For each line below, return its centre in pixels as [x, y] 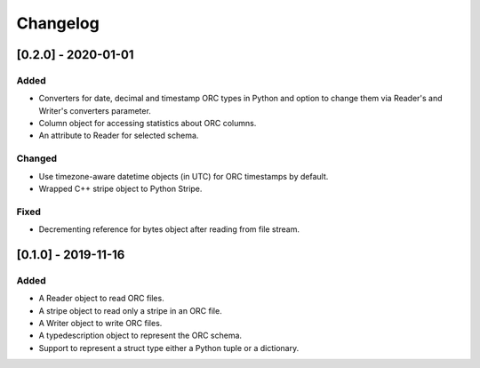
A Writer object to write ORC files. [100, 324]
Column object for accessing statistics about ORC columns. [148, 124]
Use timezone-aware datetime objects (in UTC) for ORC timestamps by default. [184, 176]
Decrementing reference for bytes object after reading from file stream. [169, 229]
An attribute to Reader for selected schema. [119, 136]
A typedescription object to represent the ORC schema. [140, 336]
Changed [37, 158]
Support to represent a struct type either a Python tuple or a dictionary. [169, 348]
